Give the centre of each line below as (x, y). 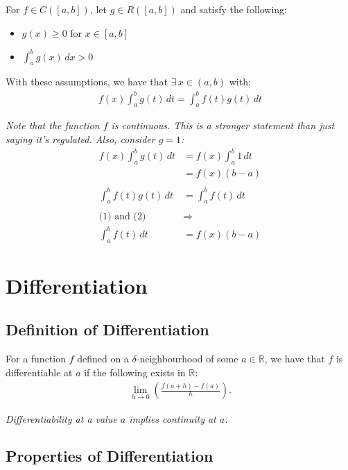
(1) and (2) (122, 217)
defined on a (103, 359)
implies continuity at (173, 418)
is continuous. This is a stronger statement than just (223, 125)
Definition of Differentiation (107, 329)
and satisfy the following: (234, 9)
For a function (36, 359)
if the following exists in (135, 372)
